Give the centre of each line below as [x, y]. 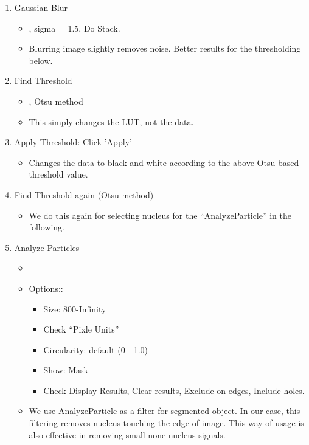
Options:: [46, 288]
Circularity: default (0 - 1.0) [95, 349]
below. [41, 60]
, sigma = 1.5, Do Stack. [75, 28]
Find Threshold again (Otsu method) [84, 194]
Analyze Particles [47, 247]
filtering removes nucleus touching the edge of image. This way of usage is [166, 423]
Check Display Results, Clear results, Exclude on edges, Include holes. [174, 390]
